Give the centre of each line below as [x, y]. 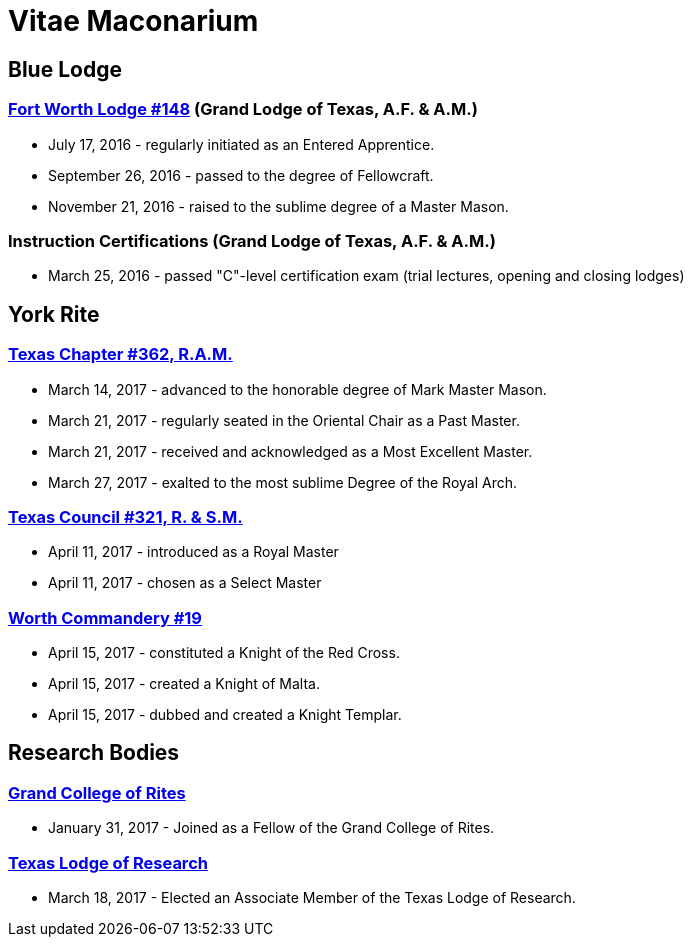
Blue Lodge [65, 69]
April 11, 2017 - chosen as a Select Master [185, 583]
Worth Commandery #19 [105, 617]
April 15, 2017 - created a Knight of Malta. [184, 684]
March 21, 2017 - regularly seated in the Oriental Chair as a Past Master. [284, 420]
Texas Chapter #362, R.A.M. [120, 354]
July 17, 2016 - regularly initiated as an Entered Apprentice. [241, 144]
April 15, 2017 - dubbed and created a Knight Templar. [225, 715]
